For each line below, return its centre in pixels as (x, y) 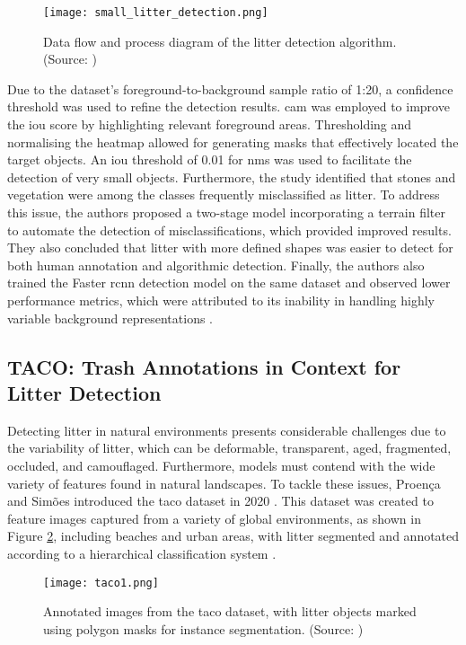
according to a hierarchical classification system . (142, 553)
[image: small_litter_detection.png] (156, 13)
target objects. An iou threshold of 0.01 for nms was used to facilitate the (210, 159)
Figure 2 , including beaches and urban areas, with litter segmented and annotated (233, 536)
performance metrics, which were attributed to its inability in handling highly (221, 300)
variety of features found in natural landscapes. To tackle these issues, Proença (224, 483)
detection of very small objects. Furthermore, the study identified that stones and (232, 177)
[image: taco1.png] (101, 583)
